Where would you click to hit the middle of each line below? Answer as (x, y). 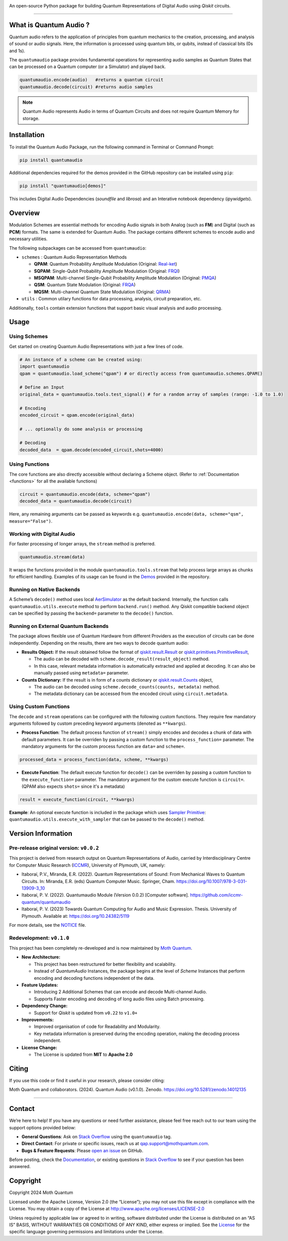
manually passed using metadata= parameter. (82, 673)
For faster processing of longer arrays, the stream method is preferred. (82, 544)
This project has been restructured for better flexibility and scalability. (105, 964)
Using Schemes (29, 337)
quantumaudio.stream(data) (52, 557)
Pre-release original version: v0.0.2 (54, 848)
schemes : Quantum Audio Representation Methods (74, 257)
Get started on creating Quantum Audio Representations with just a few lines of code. (96, 346)
